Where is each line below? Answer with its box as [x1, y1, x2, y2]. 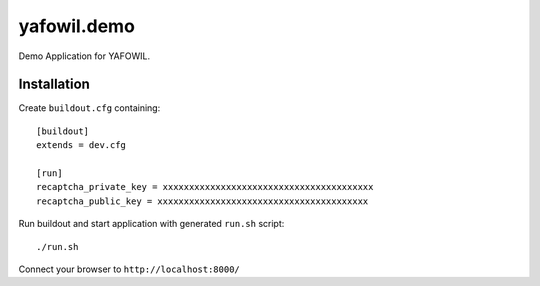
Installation [18, 76, 90, 93]
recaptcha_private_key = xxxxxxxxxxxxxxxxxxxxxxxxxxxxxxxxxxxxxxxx [36, 181, 374, 193]
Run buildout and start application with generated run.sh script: [18, 218, 285, 230]
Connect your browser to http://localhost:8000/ [18, 263, 240, 275]
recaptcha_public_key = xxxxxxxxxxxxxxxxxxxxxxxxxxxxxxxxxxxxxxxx [36, 195, 369, 207]
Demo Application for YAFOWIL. [18, 50, 150, 62]
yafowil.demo [18, 15, 135, 37]
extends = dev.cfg [36, 140, 127, 151]
